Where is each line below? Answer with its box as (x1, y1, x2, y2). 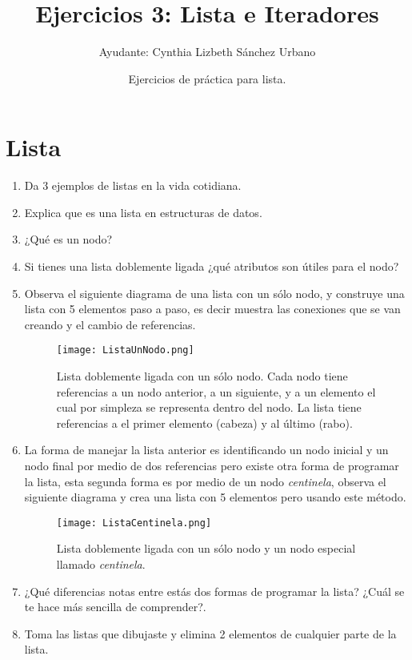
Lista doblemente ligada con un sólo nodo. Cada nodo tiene (56, 368, 348, 384)
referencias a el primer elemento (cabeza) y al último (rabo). (56, 414, 353, 431)
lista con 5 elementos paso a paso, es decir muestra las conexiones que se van (24, 300, 401, 317)
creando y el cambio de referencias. (24, 316, 196, 332)
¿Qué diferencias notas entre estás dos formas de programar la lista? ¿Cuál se (24, 582, 405, 599)
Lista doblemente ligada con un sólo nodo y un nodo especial (56, 540, 356, 557)
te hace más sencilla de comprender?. (24, 598, 206, 615)
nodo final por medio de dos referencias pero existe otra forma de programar (24, 457, 399, 474)
